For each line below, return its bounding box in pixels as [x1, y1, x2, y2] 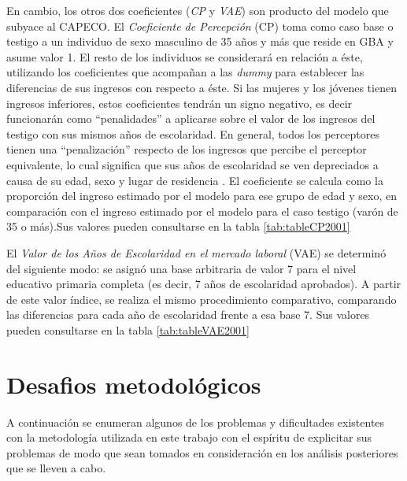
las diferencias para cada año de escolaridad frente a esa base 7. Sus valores [6, 306, 370, 323]
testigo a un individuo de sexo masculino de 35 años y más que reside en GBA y [6, 33, 394, 50]
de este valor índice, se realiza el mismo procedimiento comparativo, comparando [6, 290, 397, 307]
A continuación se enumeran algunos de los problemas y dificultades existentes [6, 413, 385, 430]
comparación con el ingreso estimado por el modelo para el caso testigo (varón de [6, 202, 398, 219]
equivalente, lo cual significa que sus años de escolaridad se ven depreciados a [6, 156, 379, 172]
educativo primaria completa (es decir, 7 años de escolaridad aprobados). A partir [6, 276, 401, 292]
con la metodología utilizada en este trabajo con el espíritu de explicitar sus [6, 429, 372, 446]
